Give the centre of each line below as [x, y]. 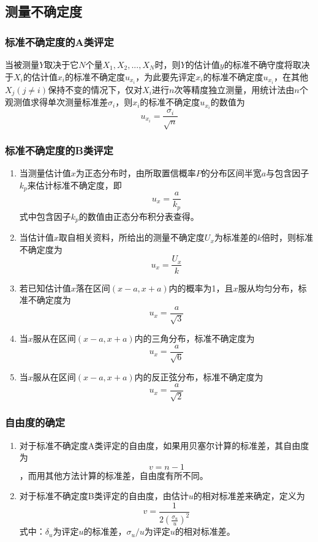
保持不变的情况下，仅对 [95, 89]
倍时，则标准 [288, 237]
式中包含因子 [45, 216]
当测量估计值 [45, 173]
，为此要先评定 [166, 76]
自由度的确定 [35, 422]
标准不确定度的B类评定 [59, 150]
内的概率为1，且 [201, 288]
